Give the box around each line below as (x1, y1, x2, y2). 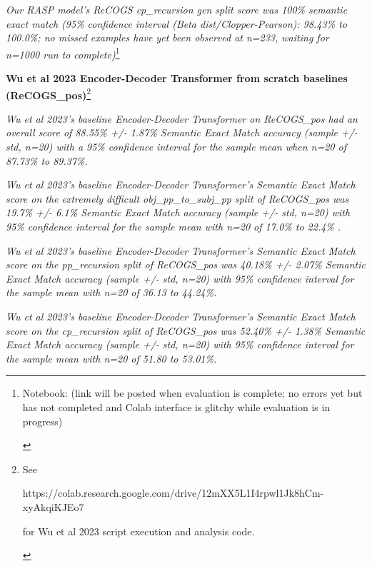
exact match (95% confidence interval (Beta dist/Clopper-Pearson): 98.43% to (6, 16, 347, 31)
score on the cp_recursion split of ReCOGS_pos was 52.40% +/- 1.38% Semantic (6, 323, 366, 338)
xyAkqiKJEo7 (22, 499, 84, 514)
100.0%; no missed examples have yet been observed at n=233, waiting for (6, 30, 329, 45)
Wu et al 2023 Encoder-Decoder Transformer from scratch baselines (6, 71, 348, 86)
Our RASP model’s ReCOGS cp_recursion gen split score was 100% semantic (6, 2, 348, 16)
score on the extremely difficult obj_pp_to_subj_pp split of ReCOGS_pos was (6, 191, 349, 206)
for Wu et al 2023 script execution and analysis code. (22, 523, 255, 538)
